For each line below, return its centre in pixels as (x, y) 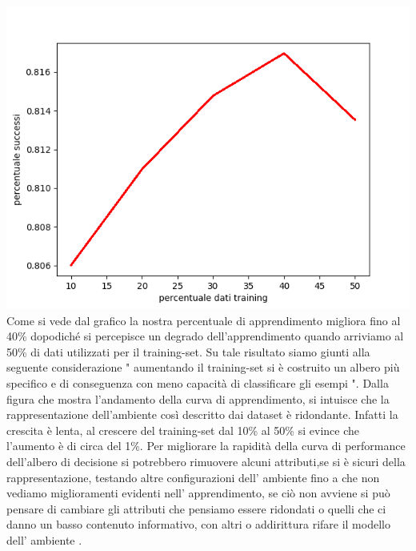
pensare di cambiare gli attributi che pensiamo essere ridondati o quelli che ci (196, 508)
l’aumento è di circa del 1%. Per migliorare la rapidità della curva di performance (206, 446)
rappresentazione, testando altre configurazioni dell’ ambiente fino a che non (193, 477)
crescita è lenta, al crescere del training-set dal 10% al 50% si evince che (183, 430)
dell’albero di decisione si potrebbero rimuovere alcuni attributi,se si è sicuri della (206, 461)
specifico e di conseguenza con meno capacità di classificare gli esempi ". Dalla (198, 382)
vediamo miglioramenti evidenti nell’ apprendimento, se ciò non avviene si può (198, 493)
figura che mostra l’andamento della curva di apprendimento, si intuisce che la (198, 398)
